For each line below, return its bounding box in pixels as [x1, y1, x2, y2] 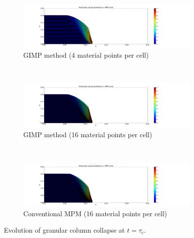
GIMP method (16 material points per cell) [23, 129, 152, 139]
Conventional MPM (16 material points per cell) [23, 208, 167, 219]
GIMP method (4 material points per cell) [23, 50, 149, 60]
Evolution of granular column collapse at [4, 224, 125, 235]
